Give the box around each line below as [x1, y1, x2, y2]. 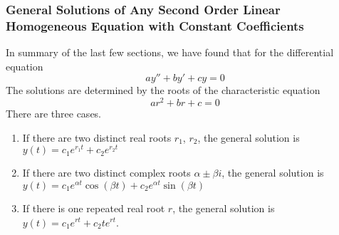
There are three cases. [6, 106, 102, 120]
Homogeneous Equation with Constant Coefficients [6, 16, 304, 34]
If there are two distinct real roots [22, 130, 172, 145]
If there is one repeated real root [22, 200, 165, 215]
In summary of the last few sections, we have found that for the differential [6, 45, 334, 60]
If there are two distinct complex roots [22, 165, 191, 180]
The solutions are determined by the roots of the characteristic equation [6, 83, 320, 98]
